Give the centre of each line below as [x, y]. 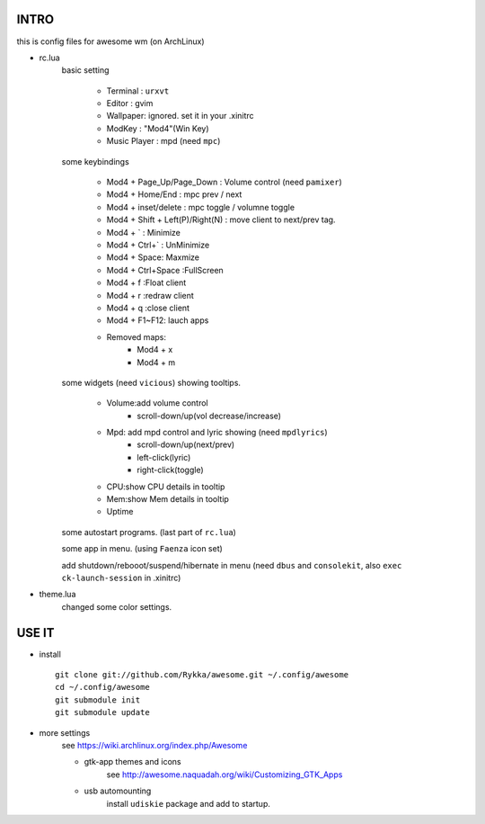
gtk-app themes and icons [132, 762]
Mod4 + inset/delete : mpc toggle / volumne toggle [201, 207]
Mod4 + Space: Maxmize [153, 257]
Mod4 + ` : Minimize [144, 232]
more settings [65, 732]
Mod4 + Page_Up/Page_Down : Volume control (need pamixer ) [225, 182]
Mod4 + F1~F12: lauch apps [158, 320]
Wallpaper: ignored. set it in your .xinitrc [181, 116]
